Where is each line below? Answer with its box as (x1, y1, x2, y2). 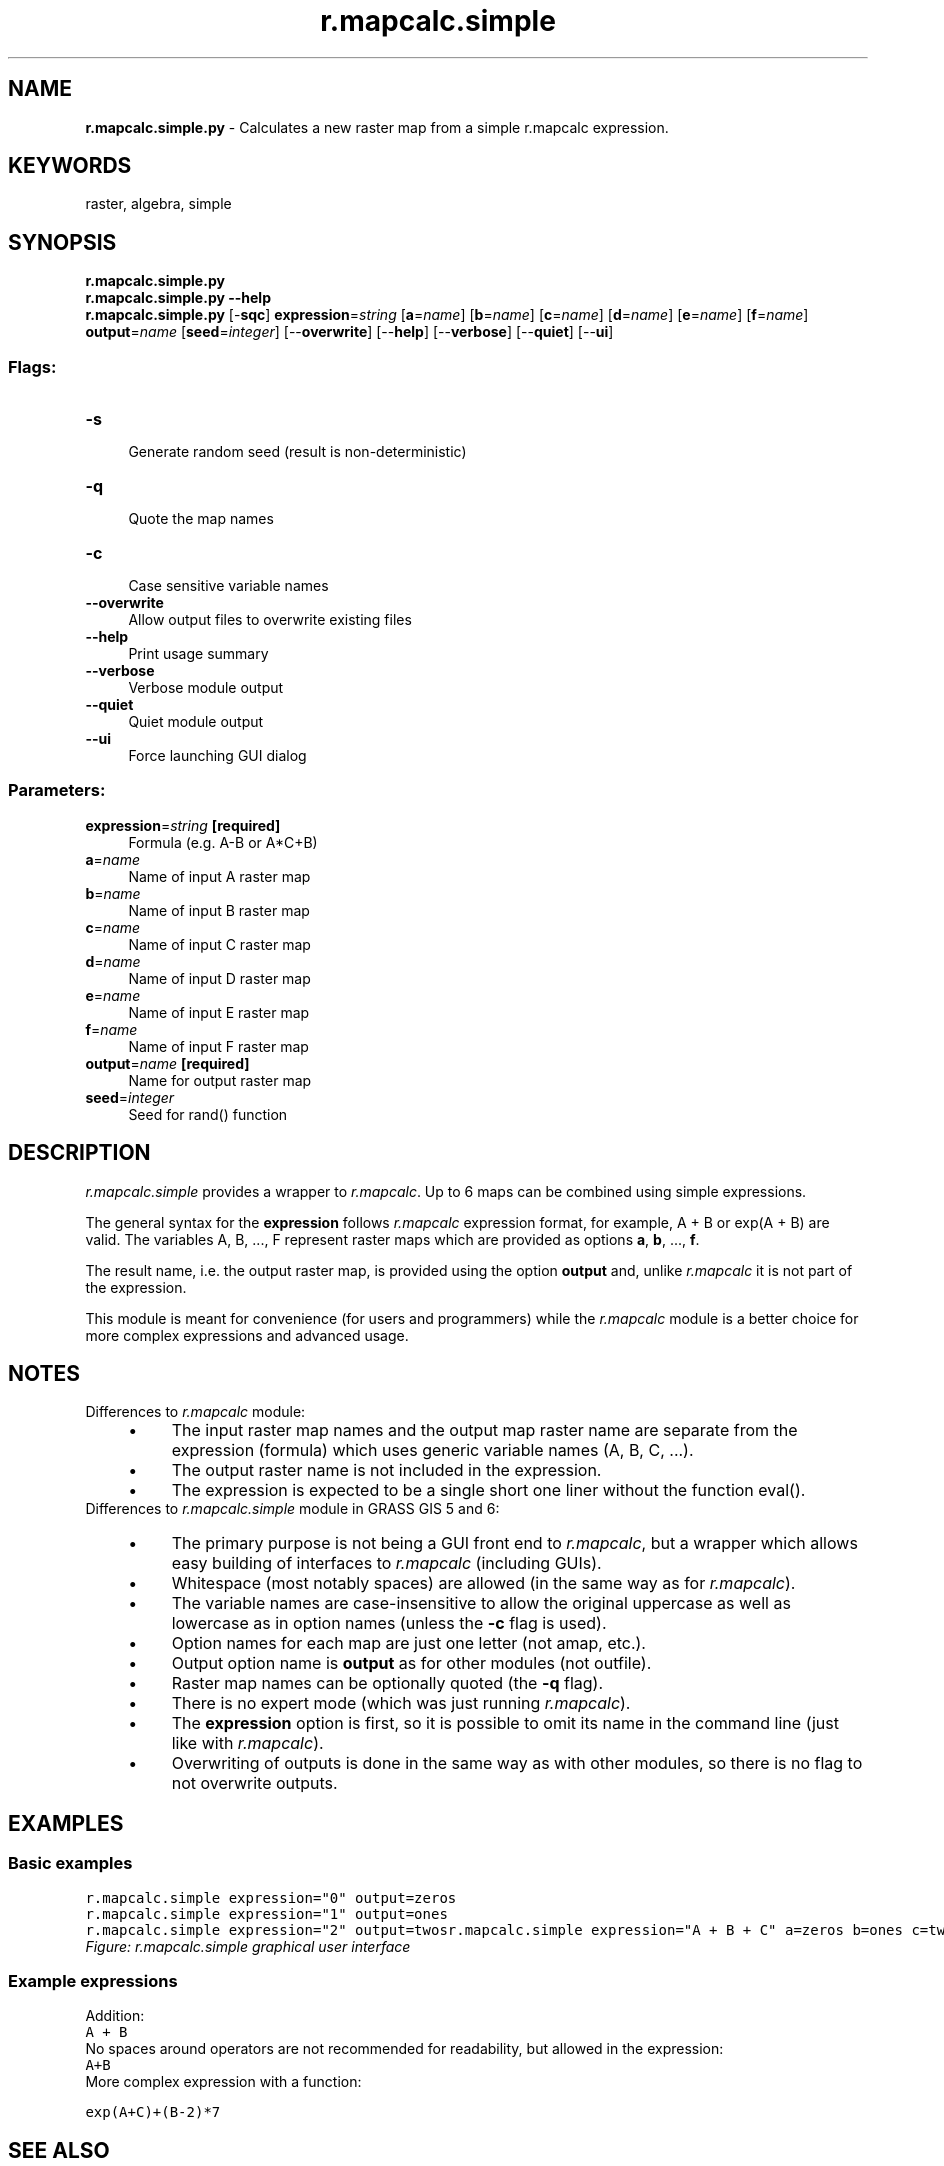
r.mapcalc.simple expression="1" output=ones (85, 1905, 448, 1922)
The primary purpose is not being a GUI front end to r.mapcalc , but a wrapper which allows (171, 1533, 858, 1554)
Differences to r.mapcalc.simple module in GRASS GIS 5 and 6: (85, 1500, 500, 1518)
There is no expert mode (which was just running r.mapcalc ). (171, 1693, 631, 1714)
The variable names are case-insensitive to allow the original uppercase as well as (171, 1593, 791, 1614)
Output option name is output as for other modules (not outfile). (171, 1653, 652, 1674)
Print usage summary (128, 645, 269, 663)
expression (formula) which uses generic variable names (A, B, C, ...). (171, 1440, 694, 1461)
